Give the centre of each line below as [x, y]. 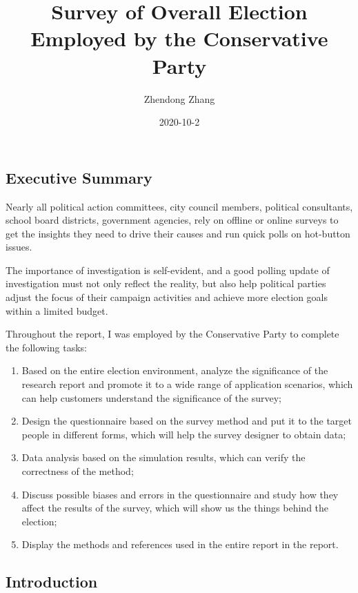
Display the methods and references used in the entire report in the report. [180, 544]
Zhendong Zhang [179, 98]
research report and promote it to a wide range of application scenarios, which [187, 384]
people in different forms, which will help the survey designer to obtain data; [184, 434]
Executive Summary [79, 177]
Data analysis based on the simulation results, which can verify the [163, 457]
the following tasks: [46, 347]
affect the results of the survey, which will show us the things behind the [175, 508]
